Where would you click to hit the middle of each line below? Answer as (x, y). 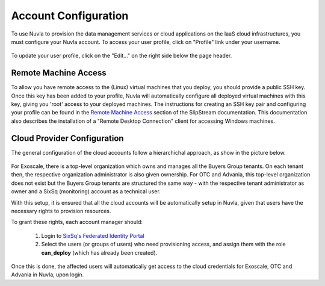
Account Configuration (70, 16)
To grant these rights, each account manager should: (77, 222)
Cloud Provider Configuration (67, 138)
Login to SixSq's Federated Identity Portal (93, 235)
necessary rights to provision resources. (61, 211)
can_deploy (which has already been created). (99, 252)
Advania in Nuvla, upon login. (48, 275)
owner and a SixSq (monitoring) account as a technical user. (86, 191)
